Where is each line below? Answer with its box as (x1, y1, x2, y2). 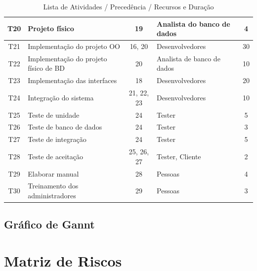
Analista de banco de (157, 53, 220, 63)
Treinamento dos (28, 181, 79, 191)
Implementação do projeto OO (28, 41, 121, 51)
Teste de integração (28, 134, 86, 144)
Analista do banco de (157, 18, 230, 29)
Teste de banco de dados (28, 122, 102, 132)
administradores (28, 190, 76, 200)
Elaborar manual (28, 168, 79, 179)
